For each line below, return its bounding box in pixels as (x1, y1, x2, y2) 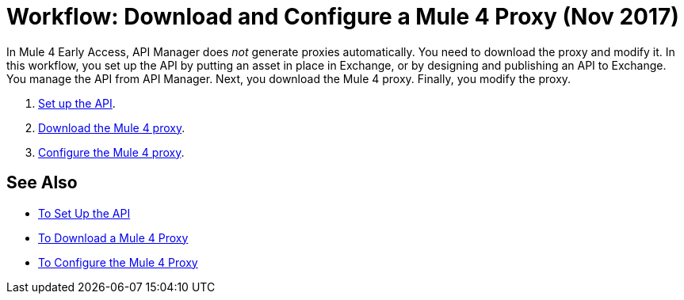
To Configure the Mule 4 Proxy (38, 255, 198, 269)
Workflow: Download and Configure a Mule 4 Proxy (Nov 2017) (6, 3, 679, 30)
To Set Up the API (38, 206, 131, 220)
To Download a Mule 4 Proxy (38, 230, 189, 245)
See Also (6, 173, 78, 193)
